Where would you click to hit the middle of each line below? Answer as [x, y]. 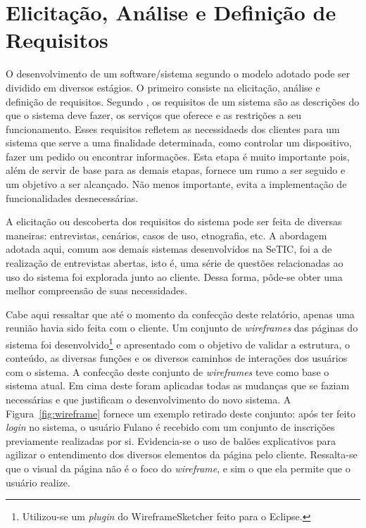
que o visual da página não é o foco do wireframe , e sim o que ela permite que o [178, 468]
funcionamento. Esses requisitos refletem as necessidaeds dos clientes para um [173, 128]
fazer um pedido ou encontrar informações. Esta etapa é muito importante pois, [178, 156]
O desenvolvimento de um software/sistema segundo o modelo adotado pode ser [178, 74]
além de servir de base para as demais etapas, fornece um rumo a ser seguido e [176, 170]
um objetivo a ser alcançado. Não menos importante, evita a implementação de [176, 184]
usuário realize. [38, 482]
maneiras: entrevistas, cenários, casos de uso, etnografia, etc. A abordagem [166, 235]
